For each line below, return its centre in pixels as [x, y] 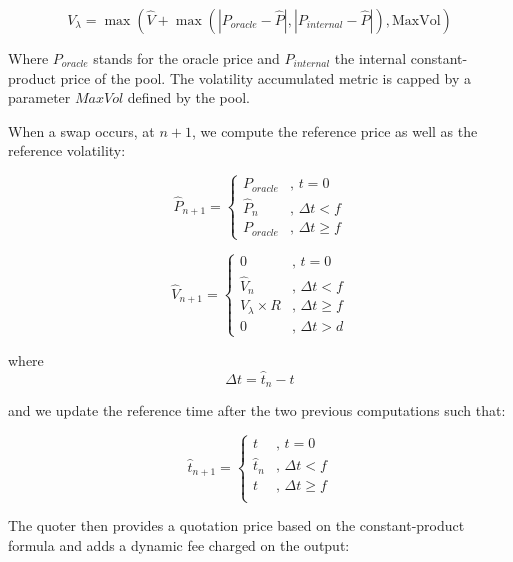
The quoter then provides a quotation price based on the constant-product [236, 525]
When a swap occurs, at [81, 130]
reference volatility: [67, 150]
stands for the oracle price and [186, 58]
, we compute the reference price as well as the [334, 130]
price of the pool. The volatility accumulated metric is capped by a [265, 77]
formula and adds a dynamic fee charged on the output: [179, 544]
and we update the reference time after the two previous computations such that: [257, 410]
